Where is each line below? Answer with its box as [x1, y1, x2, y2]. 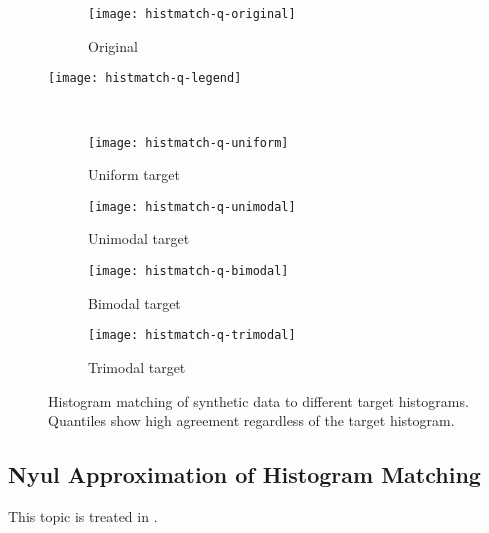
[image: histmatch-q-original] [88, 7, 296, 21]
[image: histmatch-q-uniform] [88, 135, 289, 150]
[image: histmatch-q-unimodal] [88, 199, 296, 214]
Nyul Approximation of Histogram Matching [8, 459, 481, 490]
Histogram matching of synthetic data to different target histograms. [48, 390, 469, 411]
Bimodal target [88, 292, 181, 313]
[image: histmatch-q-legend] [48, 71, 242, 86]
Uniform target [88, 164, 180, 185]
